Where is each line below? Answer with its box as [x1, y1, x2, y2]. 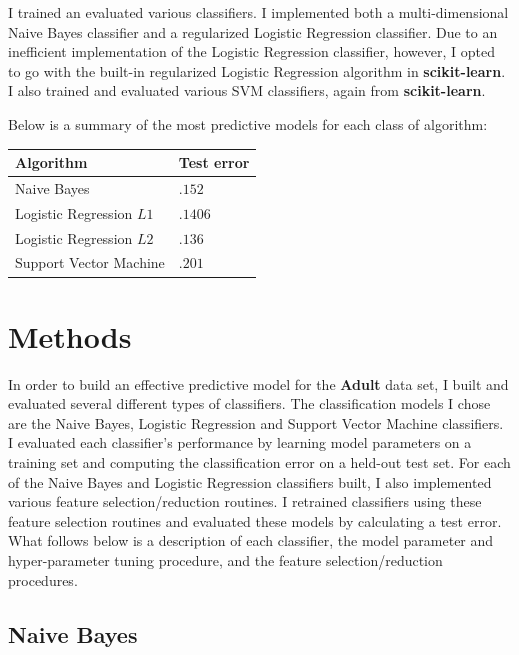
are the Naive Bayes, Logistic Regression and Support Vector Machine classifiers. [8, 412, 504, 433]
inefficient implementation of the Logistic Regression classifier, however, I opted [8, 41, 495, 62]
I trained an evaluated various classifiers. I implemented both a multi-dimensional [8, 2, 509, 22]
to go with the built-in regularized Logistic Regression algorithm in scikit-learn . [8, 60, 506, 81]
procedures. [8, 569, 78, 590]
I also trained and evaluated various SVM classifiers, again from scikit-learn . [8, 80, 486, 101]
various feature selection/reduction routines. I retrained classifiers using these [8, 491, 482, 512]
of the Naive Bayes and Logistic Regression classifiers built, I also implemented [8, 471, 492, 492]
